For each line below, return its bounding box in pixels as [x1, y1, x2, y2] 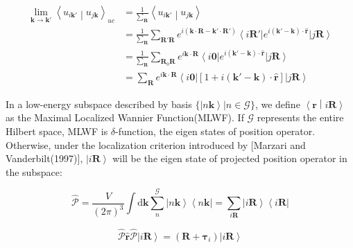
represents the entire [257, 110, 344, 125]
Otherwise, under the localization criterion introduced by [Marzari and [6, 137, 306, 152]
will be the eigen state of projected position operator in [112, 151, 347, 166]
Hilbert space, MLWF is [6, 123, 108, 138]
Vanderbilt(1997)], [6, 151, 83, 166]
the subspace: [6, 164, 62, 179]
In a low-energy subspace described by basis [6, 96, 192, 111]
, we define [255, 96, 300, 111]
